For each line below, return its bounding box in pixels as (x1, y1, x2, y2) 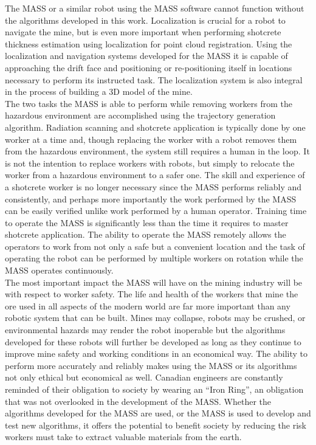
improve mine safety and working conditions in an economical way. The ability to (5, 347, 308, 360)
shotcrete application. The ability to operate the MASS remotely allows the (5, 228, 286, 241)
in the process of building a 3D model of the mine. (5, 85, 193, 98)
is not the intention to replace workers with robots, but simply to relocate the (5, 156, 295, 169)
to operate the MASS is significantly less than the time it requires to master (5, 216, 289, 229)
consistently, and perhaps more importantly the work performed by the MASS (5, 192, 297, 205)
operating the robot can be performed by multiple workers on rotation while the (5, 252, 303, 264)
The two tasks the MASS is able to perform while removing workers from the (5, 97, 293, 109)
